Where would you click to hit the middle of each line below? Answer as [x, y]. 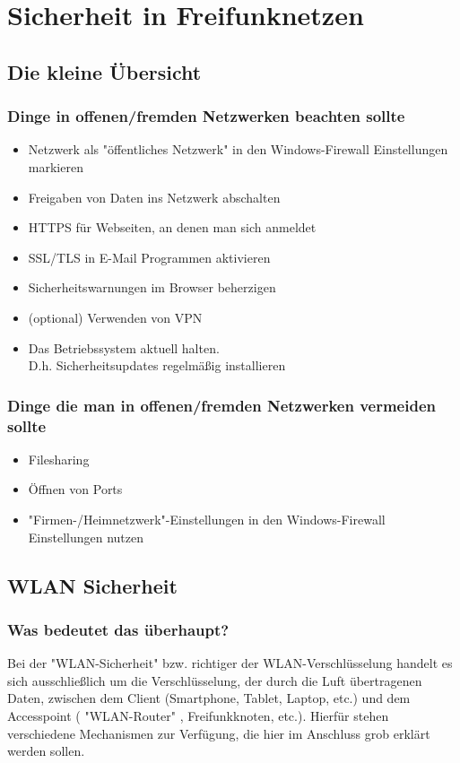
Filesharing [59, 459]
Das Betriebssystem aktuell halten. [124, 347]
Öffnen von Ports [75, 489]
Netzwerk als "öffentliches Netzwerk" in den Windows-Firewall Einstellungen [238, 149]
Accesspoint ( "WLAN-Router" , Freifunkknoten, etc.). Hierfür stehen [198, 716]
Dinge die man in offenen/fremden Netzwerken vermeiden [221, 405]
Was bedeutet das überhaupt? [118, 629]
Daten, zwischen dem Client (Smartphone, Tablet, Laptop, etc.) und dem [209, 698]
